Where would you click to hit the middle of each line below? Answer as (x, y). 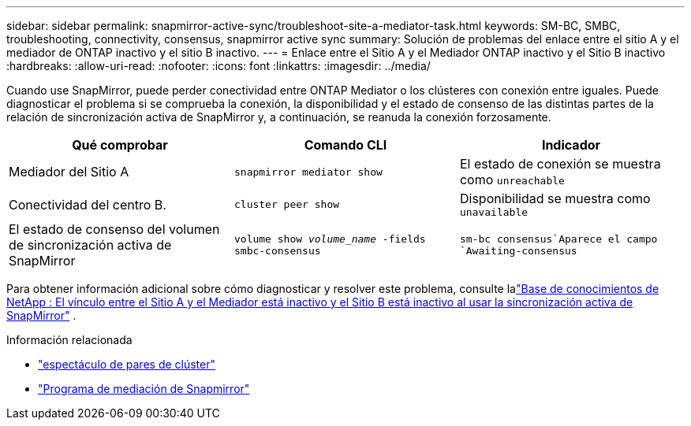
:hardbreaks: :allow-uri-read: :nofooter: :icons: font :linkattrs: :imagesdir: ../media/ (219, 66)
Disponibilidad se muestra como (555, 198)
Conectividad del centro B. (88, 204)
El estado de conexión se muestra (560, 164)
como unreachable (512, 180)
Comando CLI (345, 145)
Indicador (571, 145)
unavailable (494, 212)
